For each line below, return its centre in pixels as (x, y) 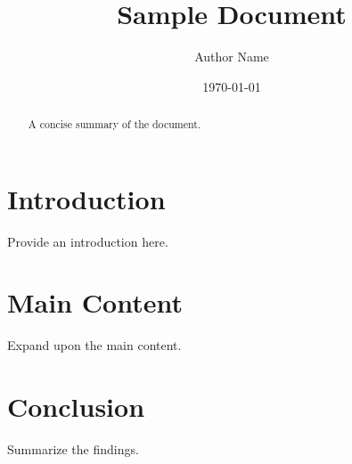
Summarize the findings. (73, 449)
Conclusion (76, 407)
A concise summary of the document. (115, 124)
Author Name (232, 57)
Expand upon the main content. (94, 345)
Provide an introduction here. (88, 241)
